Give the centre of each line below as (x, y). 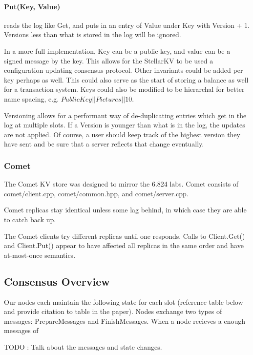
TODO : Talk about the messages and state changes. (83, 346)
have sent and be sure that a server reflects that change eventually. (104, 144)
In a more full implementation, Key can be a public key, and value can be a (117, 51)
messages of (21, 330)
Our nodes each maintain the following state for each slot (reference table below (124, 302)
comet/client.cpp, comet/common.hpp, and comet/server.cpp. (96, 193)
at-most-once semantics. (40, 255)
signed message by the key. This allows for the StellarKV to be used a (109, 60)
